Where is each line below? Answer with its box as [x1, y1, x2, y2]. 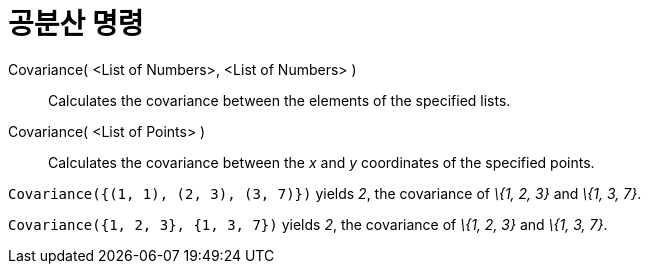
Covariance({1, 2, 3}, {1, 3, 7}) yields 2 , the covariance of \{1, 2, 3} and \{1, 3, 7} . [8, 215, 608, 233]
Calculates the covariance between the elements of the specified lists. [48, 91, 511, 109]
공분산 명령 [8, 7, 144, 41]
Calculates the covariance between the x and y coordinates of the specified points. [48, 153, 595, 171]
